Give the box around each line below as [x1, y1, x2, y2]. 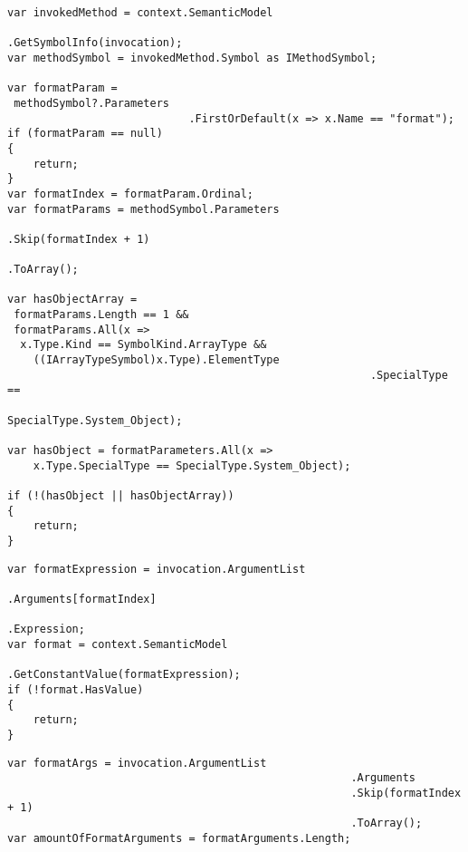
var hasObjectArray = [7, 293, 138, 306]
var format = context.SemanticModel [7, 637, 228, 651]
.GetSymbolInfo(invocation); [7, 36, 183, 50]
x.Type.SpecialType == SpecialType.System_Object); [33, 459, 351, 472]
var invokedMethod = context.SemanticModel [7, 6, 273, 19]
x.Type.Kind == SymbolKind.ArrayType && [20, 338, 267, 352]
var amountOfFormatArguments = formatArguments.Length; [7, 831, 351, 845]
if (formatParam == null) [7, 127, 163, 140]
